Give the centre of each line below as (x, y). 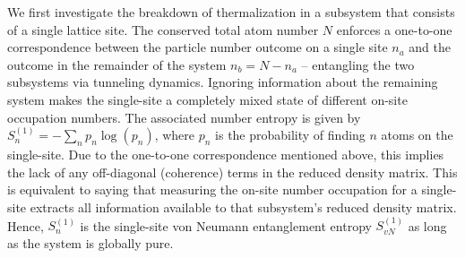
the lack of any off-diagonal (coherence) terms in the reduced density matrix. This (232, 172)
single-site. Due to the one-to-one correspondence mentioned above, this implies (226, 155)
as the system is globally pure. (90, 242)
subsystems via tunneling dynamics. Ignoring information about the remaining (223, 82)
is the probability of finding (290, 135)
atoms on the (417, 135)
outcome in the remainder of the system (117, 64)
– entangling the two (358, 64)
